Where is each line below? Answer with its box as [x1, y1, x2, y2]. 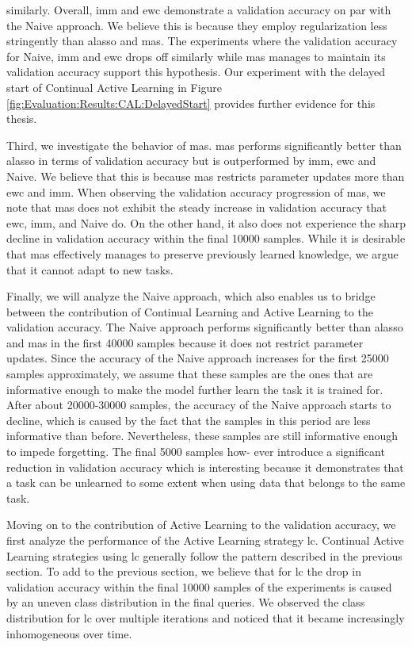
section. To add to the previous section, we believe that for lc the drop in [6, 563, 361, 580]
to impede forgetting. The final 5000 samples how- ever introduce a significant [6, 443, 385, 460]
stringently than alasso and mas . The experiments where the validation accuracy [6, 33, 398, 49]
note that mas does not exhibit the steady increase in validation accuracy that [6, 199, 387, 216]
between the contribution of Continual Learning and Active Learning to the [6, 303, 373, 320]
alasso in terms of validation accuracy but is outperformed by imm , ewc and [6, 152, 376, 169]
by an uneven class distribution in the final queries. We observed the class [6, 594, 365, 611]
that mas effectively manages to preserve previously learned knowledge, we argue [6, 245, 399, 262]
